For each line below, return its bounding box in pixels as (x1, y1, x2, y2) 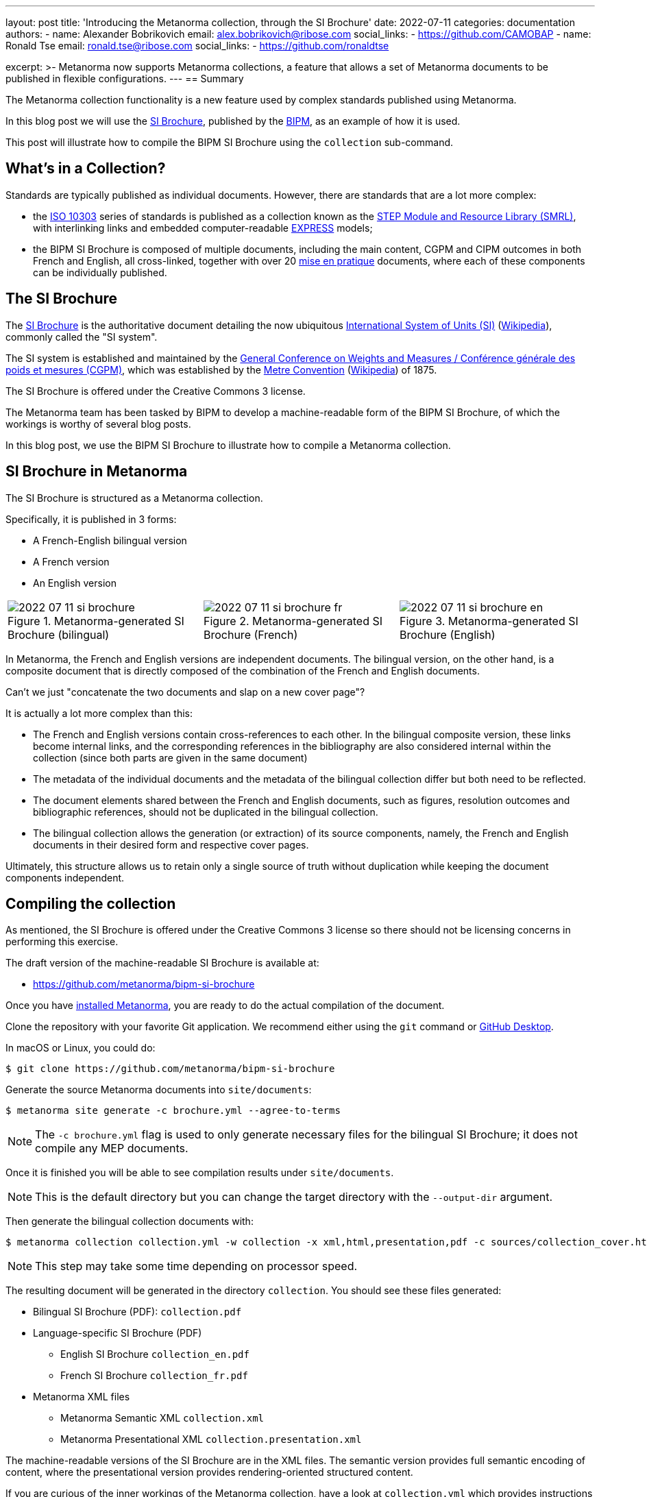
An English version (33, 576, 117, 589)
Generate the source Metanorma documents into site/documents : (5, 1084, 312, 1096)
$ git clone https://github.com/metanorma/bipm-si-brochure (5, 1063, 335, 1075)
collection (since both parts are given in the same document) (33, 751, 308, 764)
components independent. (5, 871, 125, 884)
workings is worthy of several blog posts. (5, 417, 191, 430)
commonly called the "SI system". (5, 330, 158, 343)
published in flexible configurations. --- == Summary (5, 73, 244, 84)
